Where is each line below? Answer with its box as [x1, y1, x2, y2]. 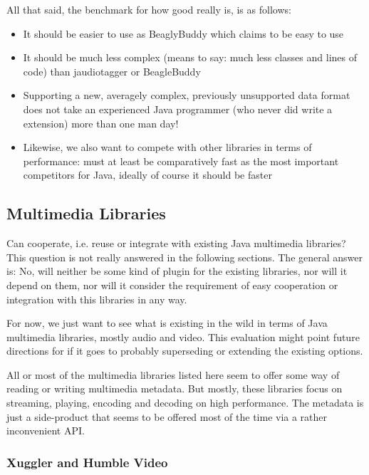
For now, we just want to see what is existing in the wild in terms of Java [6, 315, 328, 330]
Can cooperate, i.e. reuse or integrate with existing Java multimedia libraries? [6, 236, 346, 251]
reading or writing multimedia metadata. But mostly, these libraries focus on [6, 381, 343, 396]
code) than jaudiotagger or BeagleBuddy [23, 63, 201, 78]
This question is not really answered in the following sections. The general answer [6, 249, 363, 264]
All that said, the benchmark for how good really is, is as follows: [6, 2, 291, 16]
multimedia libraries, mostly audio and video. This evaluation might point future [6, 329, 360, 344]
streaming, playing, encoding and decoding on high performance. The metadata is [6, 395, 364, 410]
